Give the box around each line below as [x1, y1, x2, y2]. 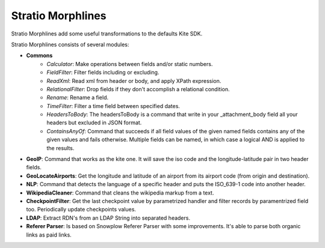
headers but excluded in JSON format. [46, 119, 142, 126]
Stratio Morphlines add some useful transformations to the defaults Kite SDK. [11, 30, 203, 37]
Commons [26, 52, 53, 59]
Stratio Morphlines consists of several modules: [11, 41, 129, 48]
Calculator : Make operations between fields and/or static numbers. [46, 60, 213, 67]
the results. [46, 144, 75, 151]
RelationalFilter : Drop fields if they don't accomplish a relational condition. [46, 85, 230, 92]
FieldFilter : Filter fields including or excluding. [46, 69, 159, 76]
